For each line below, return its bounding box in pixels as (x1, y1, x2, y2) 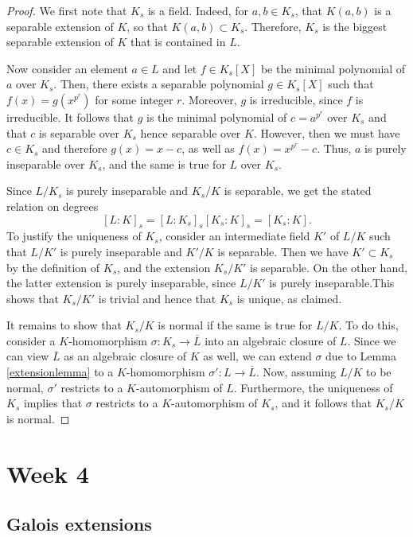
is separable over (39, 124, 120, 141)
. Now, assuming (255, 364, 337, 380)
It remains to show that (6, 317, 122, 333)
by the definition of (6, 259, 100, 275)
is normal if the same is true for (158, 317, 313, 333)
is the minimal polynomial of (146, 108, 287, 125)
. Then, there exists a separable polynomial (53, 76, 264, 92)
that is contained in (130, 33, 226, 50)
